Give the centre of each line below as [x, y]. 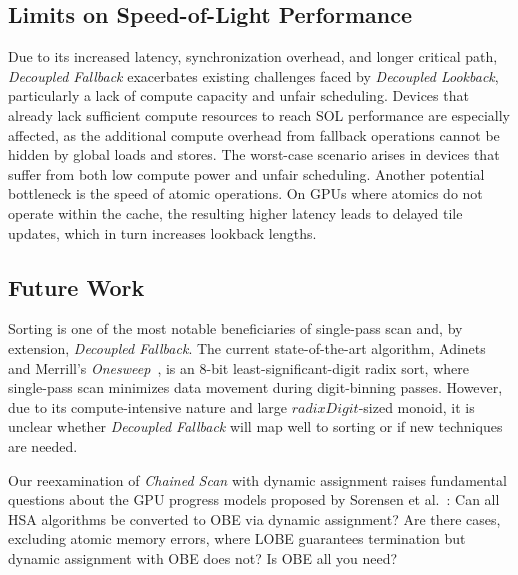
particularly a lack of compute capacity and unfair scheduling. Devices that [238, 95]
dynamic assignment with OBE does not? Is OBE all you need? [203, 557]
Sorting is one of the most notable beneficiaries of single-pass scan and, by [235, 328]
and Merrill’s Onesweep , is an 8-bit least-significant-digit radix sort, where [238, 367]
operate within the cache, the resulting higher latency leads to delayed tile [235, 212]
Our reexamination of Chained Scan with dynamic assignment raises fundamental [257, 479]
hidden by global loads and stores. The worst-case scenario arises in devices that [254, 154]
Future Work [76, 286]
